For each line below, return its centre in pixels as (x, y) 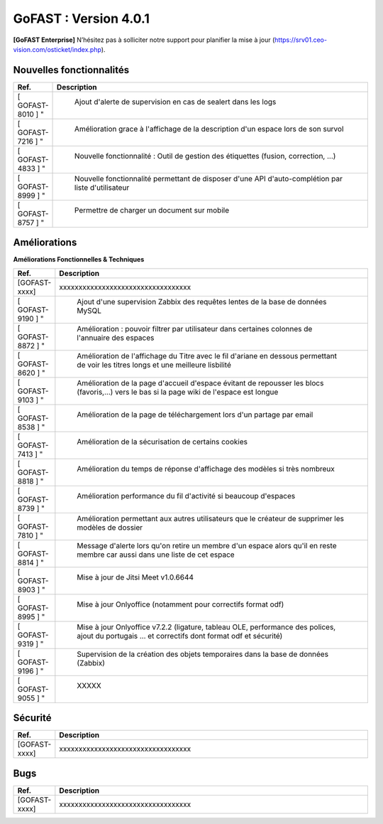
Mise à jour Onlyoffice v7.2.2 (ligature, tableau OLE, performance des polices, (206, 627)
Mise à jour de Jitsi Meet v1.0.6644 (135, 577)
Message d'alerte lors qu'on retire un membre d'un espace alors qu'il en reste (207, 545)
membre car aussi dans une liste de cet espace (156, 555)
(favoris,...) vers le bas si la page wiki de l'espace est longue (178, 392)
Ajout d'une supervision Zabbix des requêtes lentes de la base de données (202, 301)
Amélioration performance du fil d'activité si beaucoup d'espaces (186, 496)
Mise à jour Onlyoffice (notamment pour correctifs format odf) (181, 604)
